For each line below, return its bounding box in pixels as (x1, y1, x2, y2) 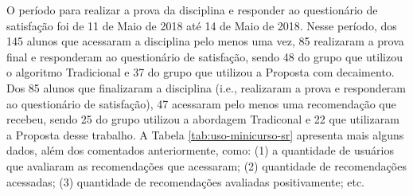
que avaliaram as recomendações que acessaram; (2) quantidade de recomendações (6, 157, 407, 174)
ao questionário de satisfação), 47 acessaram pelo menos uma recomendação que (6, 95, 396, 112)
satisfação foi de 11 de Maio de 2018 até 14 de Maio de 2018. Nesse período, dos (6, 17, 397, 33)
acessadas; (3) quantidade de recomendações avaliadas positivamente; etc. (6, 173, 365, 190)
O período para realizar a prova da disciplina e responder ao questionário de (6, 2, 378, 18)
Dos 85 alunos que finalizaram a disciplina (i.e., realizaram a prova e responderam (6, 79, 407, 96)
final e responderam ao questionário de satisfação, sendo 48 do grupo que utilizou (6, 48, 403, 65)
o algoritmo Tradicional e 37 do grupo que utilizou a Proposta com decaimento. (6, 64, 395, 80)
